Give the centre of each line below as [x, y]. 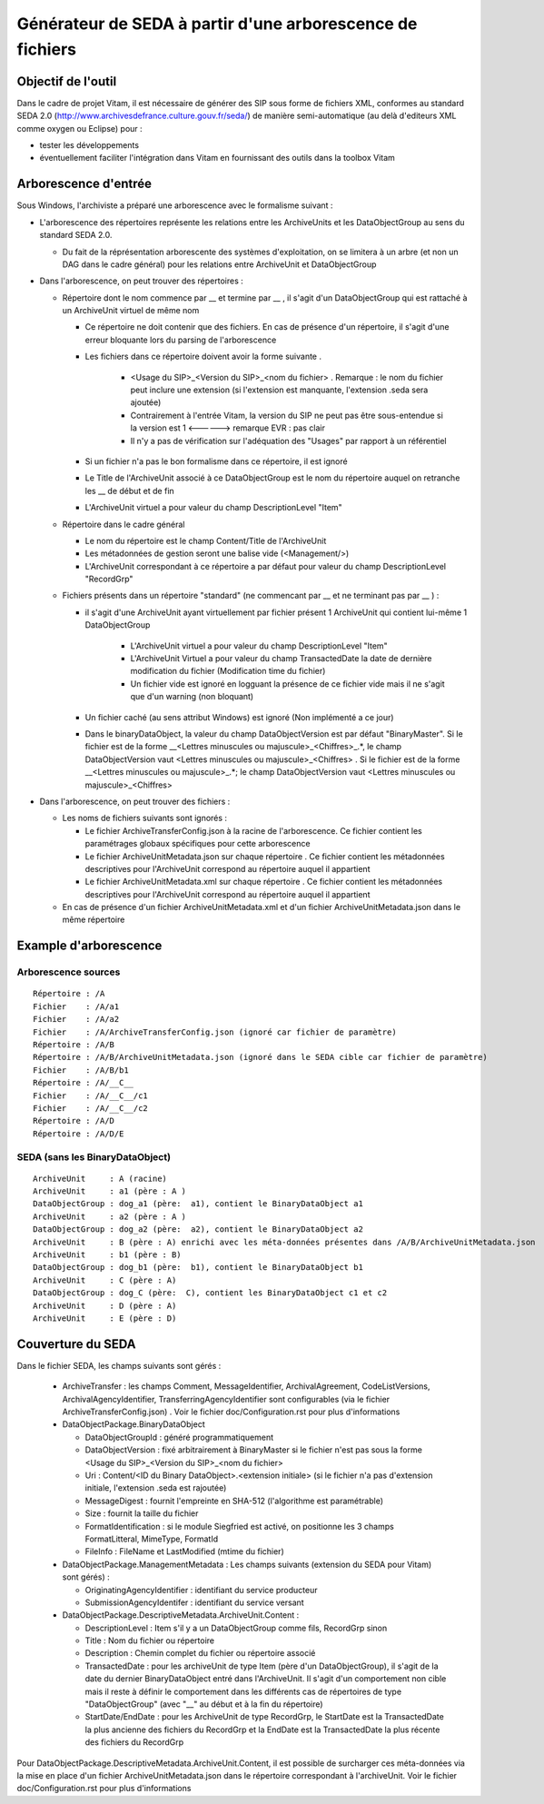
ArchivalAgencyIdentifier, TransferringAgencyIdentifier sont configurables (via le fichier [226, 1399]
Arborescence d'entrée [84, 184]
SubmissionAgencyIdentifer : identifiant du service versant [194, 1602]
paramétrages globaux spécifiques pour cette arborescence [198, 844]
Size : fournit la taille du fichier [142, 1513]
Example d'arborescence [89, 946]
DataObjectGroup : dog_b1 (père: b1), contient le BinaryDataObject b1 [198, 1268]
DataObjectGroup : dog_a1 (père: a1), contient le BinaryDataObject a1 [198, 1204]
